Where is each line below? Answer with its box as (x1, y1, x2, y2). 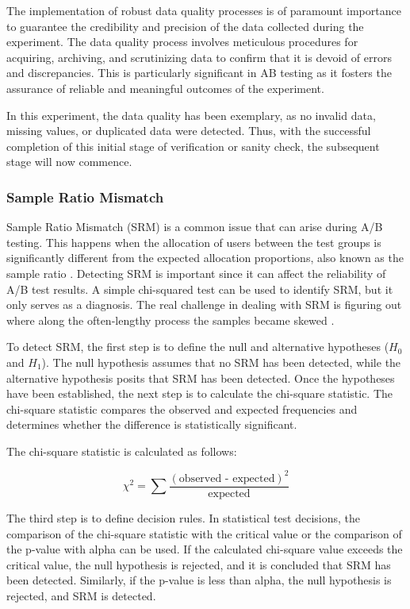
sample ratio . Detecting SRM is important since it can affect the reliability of (6, 264, 386, 281)
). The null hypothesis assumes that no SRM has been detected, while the (41, 353, 401, 370)
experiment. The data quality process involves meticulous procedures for (6, 33, 358, 50)
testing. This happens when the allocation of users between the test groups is (6, 233, 381, 250)
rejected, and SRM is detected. (6, 588, 156, 603)
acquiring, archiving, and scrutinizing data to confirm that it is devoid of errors (6, 48, 392, 65)
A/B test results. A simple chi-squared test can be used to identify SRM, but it (6, 280, 393, 297)
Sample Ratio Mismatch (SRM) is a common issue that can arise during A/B (6, 218, 383, 235)
